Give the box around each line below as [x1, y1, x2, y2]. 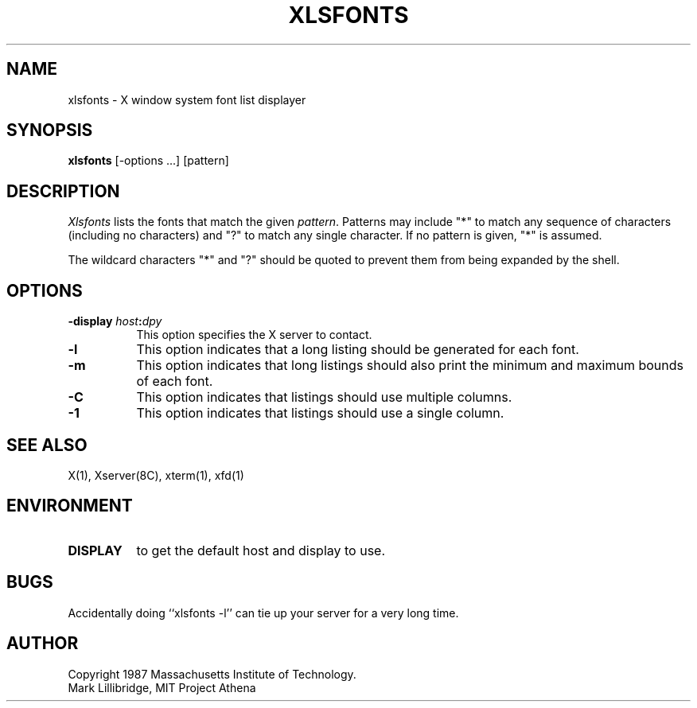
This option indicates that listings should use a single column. [136, 405, 504, 422]
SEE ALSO [6, 434, 88, 455]
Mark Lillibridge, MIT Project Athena [68, 680, 256, 694]
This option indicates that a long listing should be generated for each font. [136, 341, 579, 358]
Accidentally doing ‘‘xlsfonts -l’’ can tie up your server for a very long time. [68, 605, 459, 620]
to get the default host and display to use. [136, 542, 386, 558]
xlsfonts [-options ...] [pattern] [68, 154, 229, 168]
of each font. [136, 373, 213, 390]
